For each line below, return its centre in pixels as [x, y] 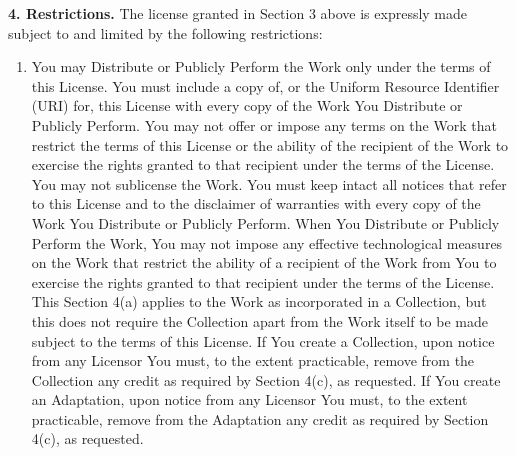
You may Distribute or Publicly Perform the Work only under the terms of [261, 66]
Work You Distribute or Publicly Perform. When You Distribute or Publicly [265, 222]
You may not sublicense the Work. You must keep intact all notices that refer [269, 183]
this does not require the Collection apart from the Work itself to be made [259, 320]
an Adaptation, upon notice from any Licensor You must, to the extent [249, 399]
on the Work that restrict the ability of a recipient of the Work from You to [264, 262]
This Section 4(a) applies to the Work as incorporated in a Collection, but [259, 301]
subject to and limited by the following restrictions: [165, 32]
